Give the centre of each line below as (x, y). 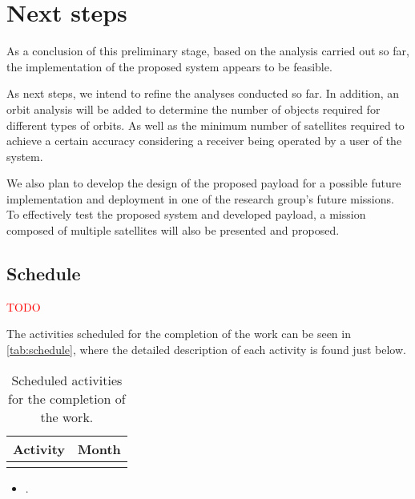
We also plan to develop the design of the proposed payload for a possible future (204, 183)
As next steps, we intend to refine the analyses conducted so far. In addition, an (203, 93)
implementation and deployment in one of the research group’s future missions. (200, 198)
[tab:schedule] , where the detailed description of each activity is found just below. (206, 350)
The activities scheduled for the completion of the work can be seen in (179, 334)
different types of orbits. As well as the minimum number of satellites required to (205, 125)
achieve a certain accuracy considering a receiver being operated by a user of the (204, 141)
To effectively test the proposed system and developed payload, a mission (186, 214)
